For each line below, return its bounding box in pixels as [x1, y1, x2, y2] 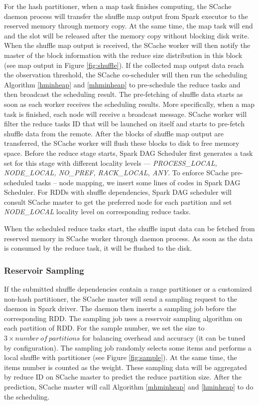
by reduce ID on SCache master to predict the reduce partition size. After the [4, 372, 242, 382]
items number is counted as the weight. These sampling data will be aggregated [4, 362, 247, 372]
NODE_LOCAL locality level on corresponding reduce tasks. [4, 206, 191, 217]
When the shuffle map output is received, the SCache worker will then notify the [4, 40, 251, 50]
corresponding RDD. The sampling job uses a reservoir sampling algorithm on [4, 313, 243, 323]
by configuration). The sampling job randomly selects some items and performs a [4, 342, 252, 353]
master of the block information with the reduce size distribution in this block [4, 49, 243, 60]
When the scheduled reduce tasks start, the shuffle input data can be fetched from [4, 223, 255, 234]
